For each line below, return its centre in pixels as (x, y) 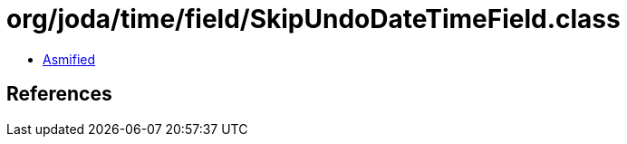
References (59, 94)
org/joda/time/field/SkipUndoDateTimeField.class (313, 19)
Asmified (69, 59)
